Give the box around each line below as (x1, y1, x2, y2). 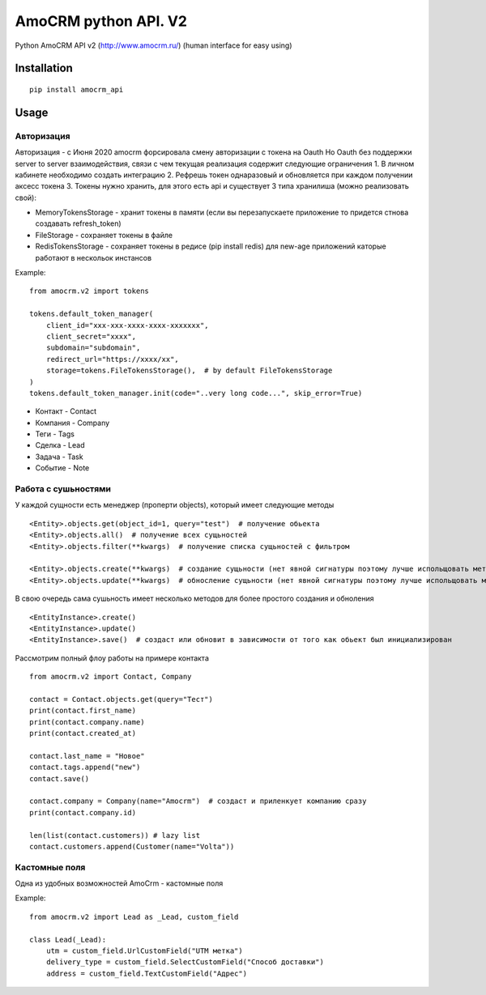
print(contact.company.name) (29, 717, 145, 726)
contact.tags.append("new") (29, 763, 141, 772)
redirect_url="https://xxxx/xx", (45, 355, 180, 364)
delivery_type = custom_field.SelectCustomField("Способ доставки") (45, 958, 324, 967)
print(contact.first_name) (29, 706, 137, 716)
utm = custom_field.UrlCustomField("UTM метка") (45, 946, 243, 955)
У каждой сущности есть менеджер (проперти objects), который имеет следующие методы (15, 500, 335, 510)
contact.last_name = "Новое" (29, 751, 145, 760)
